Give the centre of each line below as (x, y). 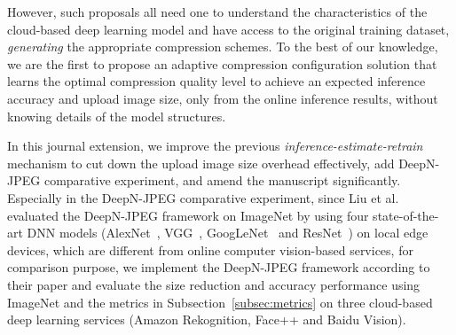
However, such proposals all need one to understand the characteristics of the (217, 12)
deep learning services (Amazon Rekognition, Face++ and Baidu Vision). (207, 319)
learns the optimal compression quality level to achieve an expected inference (216, 81)
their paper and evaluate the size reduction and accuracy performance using (214, 284)
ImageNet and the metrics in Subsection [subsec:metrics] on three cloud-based (220, 302)
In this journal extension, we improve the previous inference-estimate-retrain (215, 146)
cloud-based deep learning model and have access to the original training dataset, (228, 29)
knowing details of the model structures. (117, 116)
